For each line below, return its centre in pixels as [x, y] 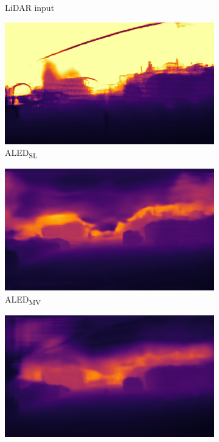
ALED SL [21, 153]
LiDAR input [30, 7]
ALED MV [23, 300]
